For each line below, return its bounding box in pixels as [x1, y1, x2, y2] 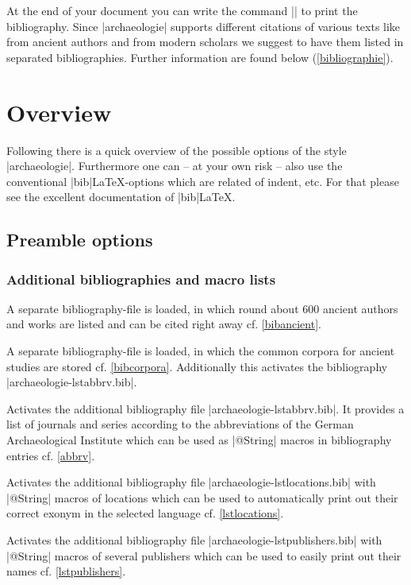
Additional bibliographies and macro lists [6, 269, 276, 289]
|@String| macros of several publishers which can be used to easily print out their [6, 547, 401, 564]
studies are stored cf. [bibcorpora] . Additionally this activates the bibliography [6, 358, 388, 374]
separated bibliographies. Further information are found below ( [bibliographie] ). [6, 48, 394, 65]
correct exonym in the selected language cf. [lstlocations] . [6, 505, 284, 521]
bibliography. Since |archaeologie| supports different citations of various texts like [6, 17, 401, 34]
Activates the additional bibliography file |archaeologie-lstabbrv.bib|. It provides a [6, 400, 405, 416]
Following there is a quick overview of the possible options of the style [6, 141, 347, 158]
